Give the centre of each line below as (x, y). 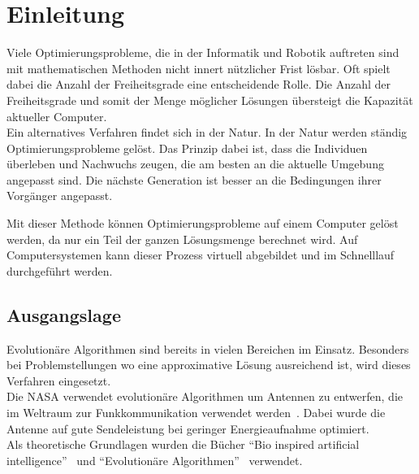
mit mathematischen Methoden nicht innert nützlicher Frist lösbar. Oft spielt (199, 68)
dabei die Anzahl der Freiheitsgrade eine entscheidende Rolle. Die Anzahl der (199, 84)
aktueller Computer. (57, 116)
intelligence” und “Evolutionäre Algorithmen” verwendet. (155, 460)
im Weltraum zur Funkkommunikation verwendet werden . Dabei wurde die (196, 413)
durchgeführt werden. (60, 270)
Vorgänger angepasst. (60, 196)
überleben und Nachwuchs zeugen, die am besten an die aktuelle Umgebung (195, 164)
